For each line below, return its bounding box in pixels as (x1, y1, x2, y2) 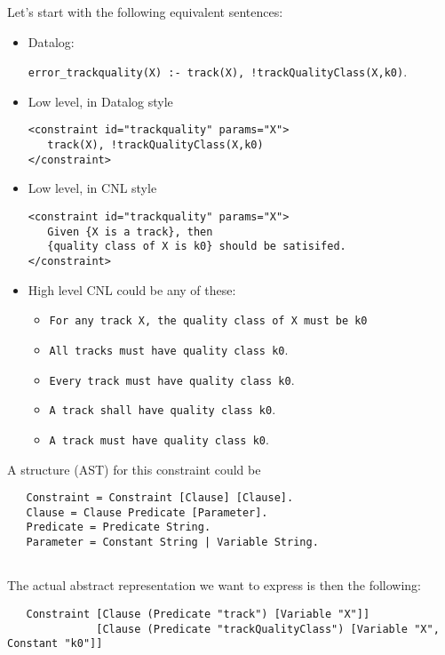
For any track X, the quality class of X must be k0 (49, 315, 368, 328)
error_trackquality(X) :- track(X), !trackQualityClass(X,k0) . (28, 62, 408, 81)
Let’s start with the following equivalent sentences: (7, 3, 283, 20)
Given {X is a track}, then (47, 225, 213, 238)
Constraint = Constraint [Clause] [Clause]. (26, 491, 294, 505)
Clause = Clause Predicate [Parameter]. (26, 506, 268, 519)
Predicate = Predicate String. (26, 521, 211, 534)
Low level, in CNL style (28, 179, 157, 197)
